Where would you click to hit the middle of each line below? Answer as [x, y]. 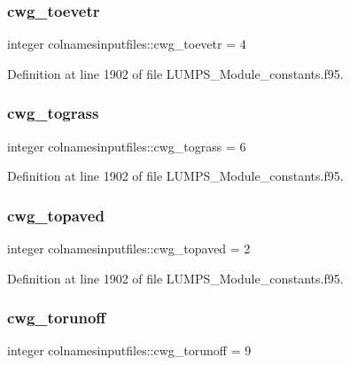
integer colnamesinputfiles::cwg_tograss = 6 [127, 146]
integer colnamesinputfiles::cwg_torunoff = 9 [129, 350]
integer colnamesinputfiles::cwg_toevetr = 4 [127, 44]
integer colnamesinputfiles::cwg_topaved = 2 [129, 249]
